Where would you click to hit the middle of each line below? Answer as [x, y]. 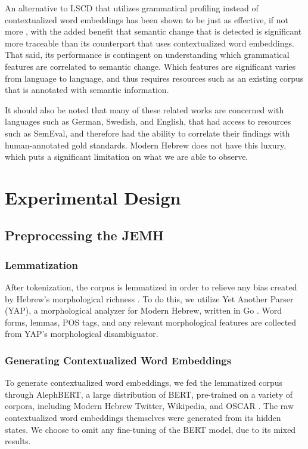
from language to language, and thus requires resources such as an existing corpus [154, 78]
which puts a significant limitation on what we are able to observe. [127, 157]
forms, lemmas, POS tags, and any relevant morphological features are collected [151, 322]
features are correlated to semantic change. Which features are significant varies [150, 66]
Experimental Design [93, 197]
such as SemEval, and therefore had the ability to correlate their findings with [147, 133]
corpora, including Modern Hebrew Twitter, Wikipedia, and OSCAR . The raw [150, 406]
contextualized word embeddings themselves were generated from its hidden [143, 418]
